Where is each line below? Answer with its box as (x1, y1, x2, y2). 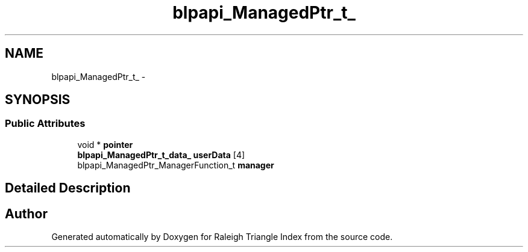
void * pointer (77, 139, 133, 150)
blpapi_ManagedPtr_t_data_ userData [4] (77, 149, 245, 160)
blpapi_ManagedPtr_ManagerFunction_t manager (77, 159, 274, 170)
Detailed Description (5, 180, 131, 196)
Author (5, 206, 48, 221)
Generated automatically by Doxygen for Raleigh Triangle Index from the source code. (51, 232, 393, 242)
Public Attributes (5, 117, 86, 130)
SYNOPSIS (5, 92, 71, 108)
